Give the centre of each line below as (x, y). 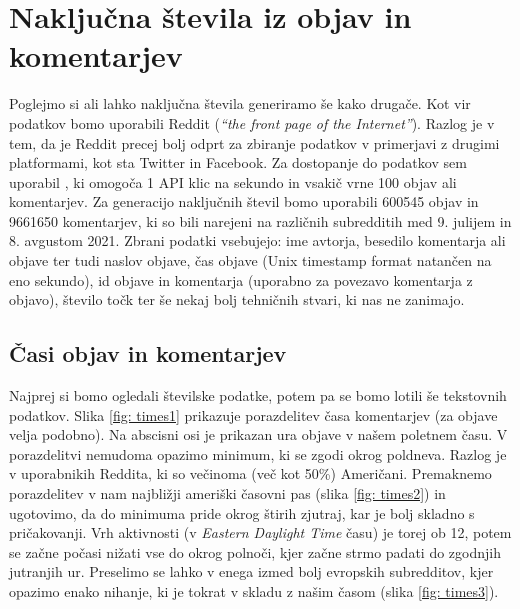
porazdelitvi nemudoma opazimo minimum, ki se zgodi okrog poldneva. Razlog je (258, 453)
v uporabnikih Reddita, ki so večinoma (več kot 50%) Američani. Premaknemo (250, 473)
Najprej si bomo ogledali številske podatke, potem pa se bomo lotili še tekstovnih (258, 395)
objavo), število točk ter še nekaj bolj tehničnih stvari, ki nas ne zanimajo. (237, 299)
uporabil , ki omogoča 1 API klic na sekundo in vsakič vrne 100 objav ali (233, 181)
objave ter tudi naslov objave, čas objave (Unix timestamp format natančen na (250, 260)
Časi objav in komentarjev (148, 353)
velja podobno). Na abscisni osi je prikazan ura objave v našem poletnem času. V (258, 434)
